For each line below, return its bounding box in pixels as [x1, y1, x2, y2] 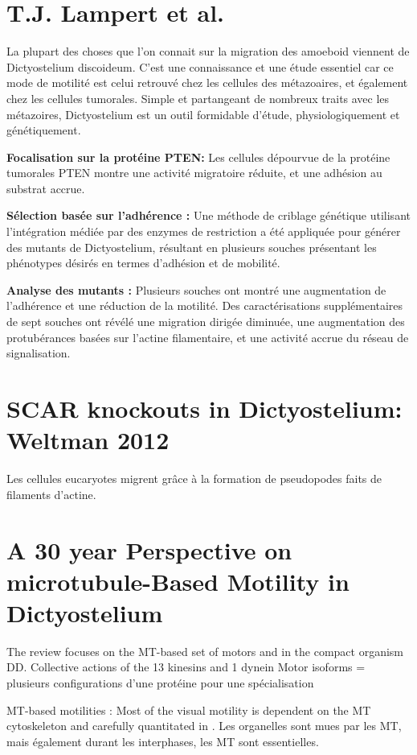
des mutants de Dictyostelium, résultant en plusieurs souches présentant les [6, 238, 377, 255]
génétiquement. [6, 122, 81, 138]
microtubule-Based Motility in [6, 564, 350, 597]
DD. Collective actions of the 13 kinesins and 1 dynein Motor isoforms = [6, 658, 366, 675]
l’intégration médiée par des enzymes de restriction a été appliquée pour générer [6, 223, 401, 240]
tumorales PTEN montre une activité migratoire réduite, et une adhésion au [6, 164, 382, 181]
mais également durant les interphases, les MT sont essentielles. [6, 732, 319, 749]
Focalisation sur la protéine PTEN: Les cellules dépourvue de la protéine [6, 148, 390, 165]
